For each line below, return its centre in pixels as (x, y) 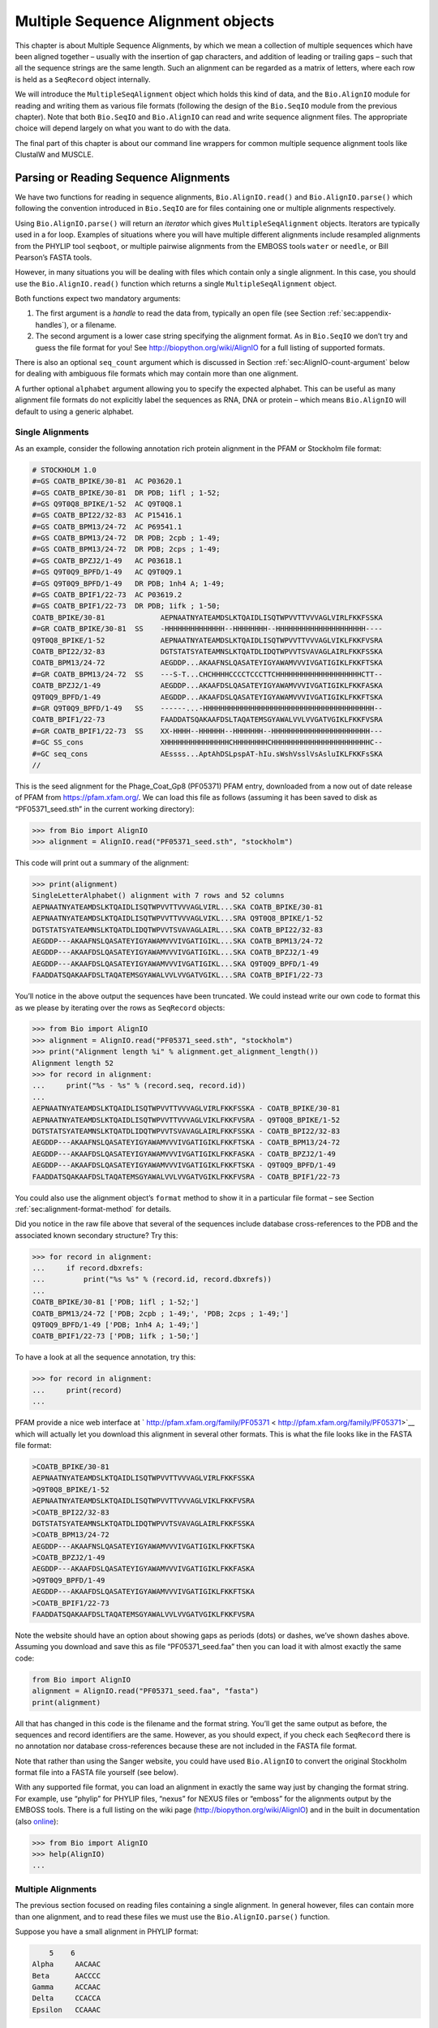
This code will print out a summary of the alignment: (102, 863)
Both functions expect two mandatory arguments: (98, 299)
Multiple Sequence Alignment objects (145, 21)
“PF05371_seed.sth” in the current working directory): (105, 809)
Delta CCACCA (67, 1998)
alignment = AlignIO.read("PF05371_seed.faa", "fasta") (146, 1691)
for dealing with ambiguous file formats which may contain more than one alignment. (157, 374)
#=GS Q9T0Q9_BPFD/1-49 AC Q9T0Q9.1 (107, 572)
